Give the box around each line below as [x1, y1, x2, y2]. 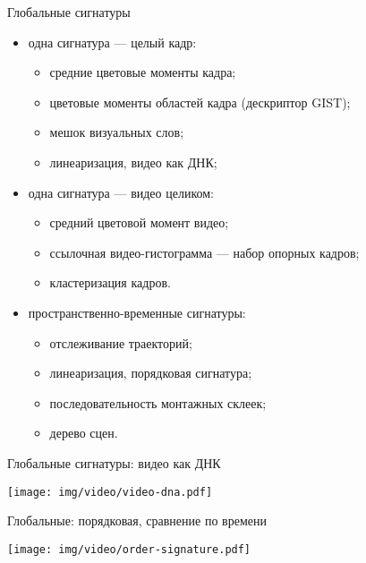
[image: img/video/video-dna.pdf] [7, 485, 213, 499]
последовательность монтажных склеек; [49, 393, 267, 412]
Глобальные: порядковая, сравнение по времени [7, 511, 267, 530]
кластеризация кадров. [49, 273, 171, 292]
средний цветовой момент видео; [49, 213, 229, 232]
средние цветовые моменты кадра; [49, 63, 236, 81]
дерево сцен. [49, 423, 118, 442]
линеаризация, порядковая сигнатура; [49, 363, 252, 382]
